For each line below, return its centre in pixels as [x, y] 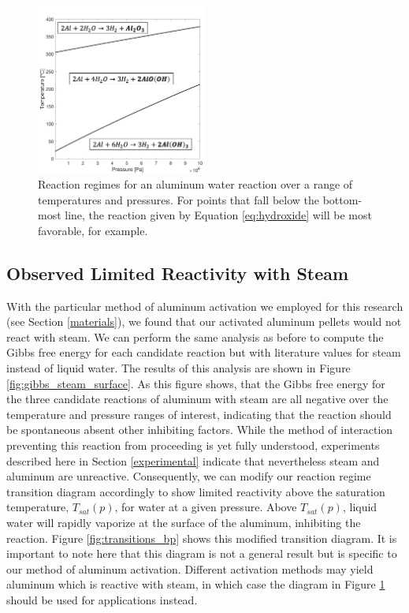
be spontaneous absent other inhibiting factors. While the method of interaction [200, 430]
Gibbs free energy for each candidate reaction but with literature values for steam [204, 352]
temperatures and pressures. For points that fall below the [179, 199]
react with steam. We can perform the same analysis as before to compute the [195, 336]
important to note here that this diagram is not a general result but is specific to [202, 553]
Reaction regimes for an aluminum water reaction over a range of [195, 184]
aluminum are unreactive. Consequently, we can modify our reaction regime [189, 476]
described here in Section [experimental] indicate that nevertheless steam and [193, 460]
